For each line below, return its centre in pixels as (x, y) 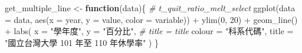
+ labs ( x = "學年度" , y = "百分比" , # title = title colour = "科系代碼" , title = (149, 31)
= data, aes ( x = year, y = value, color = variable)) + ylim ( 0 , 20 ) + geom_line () (151, 19)
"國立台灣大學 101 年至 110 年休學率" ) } (82, 42)
